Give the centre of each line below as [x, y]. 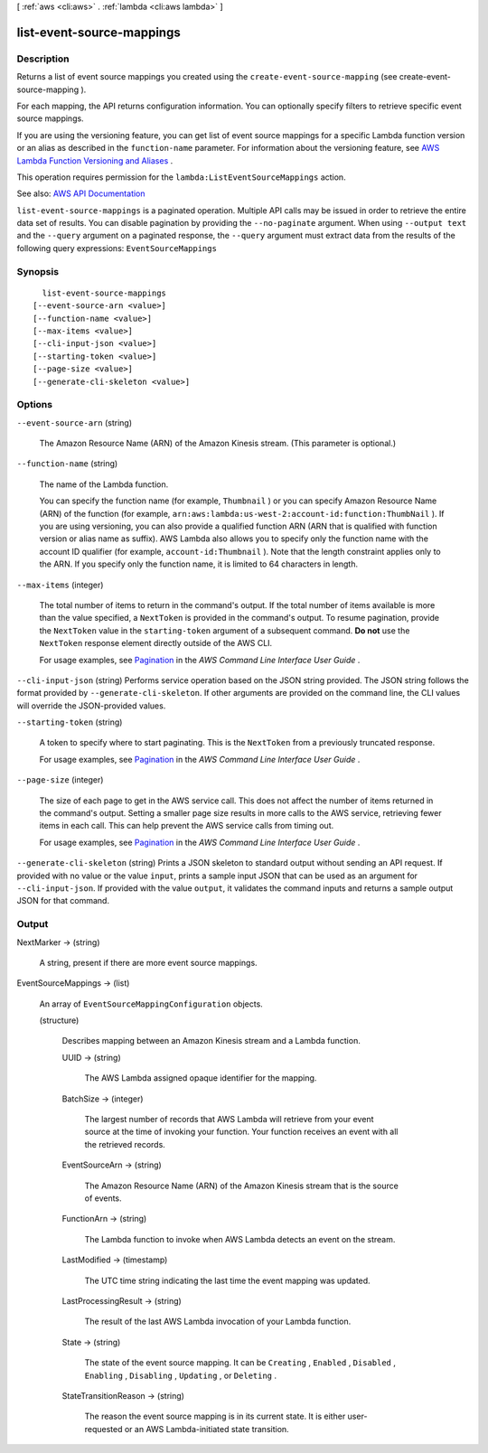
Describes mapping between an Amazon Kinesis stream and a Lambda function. [211, 1041]
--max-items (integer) [60, 585]
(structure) [59, 1020]
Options [35, 405]
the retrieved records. [125, 1144]
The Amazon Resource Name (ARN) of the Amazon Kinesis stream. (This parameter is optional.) [218, 444]
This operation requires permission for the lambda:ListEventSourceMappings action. [182, 177]
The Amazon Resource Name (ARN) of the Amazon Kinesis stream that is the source [242, 1186]
